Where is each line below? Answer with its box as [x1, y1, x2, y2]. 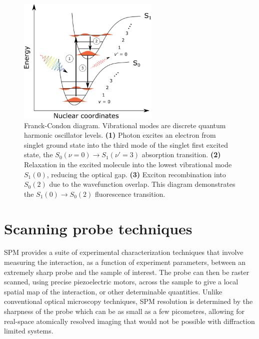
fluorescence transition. [95, 188, 165, 199]
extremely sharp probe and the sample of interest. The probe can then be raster [4, 266, 249, 277]
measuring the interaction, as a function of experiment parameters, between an [4, 257, 246, 267]
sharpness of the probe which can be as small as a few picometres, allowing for [4, 306, 244, 316]
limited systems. [4, 325, 53, 336]
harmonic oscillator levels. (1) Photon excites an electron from [24, 130, 216, 140]
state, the [24, 149, 53, 160]
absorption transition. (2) [141, 149, 221, 160]
